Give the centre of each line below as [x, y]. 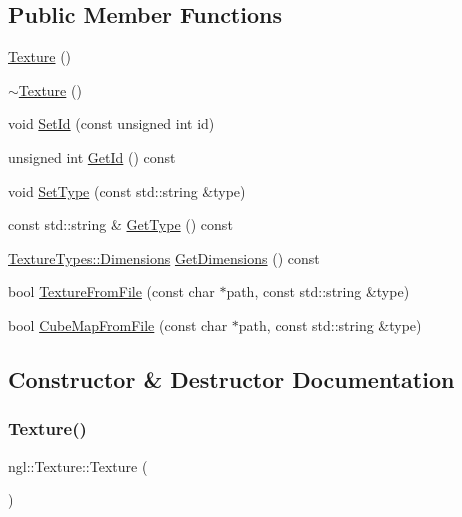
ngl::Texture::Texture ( [78, 465]
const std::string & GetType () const [120, 224]
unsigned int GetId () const [92, 156]
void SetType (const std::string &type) [127, 190]
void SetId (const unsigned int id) [111, 123]
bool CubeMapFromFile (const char [118, 324]
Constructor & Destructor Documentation [231, 378]
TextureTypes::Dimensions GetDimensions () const [164, 257]
